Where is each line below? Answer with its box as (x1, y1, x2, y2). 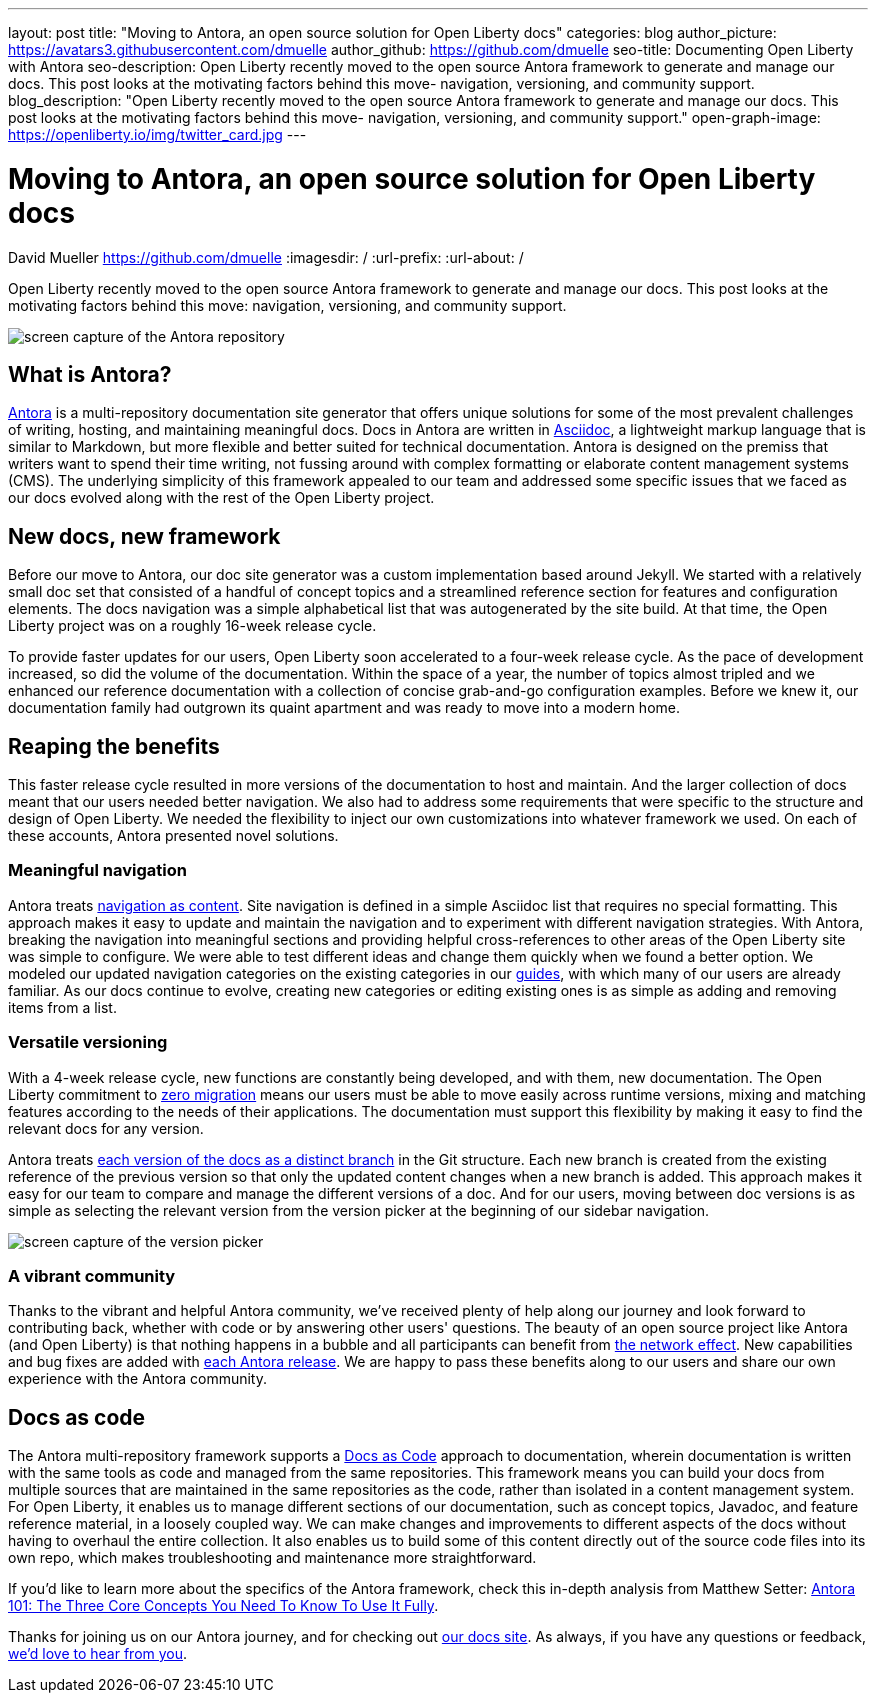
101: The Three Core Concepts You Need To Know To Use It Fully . (8, 1597, 439, 1615)
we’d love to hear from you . (8, 1645, 188, 1663)
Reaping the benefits (8, 733, 220, 759)
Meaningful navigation (8, 860, 187, 881)
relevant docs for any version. (8, 1119, 204, 1137)
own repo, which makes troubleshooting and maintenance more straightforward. (8, 1549, 537, 1567)
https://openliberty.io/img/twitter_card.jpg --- (8, 126, 307, 143)
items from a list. (8, 998, 117, 1016)
